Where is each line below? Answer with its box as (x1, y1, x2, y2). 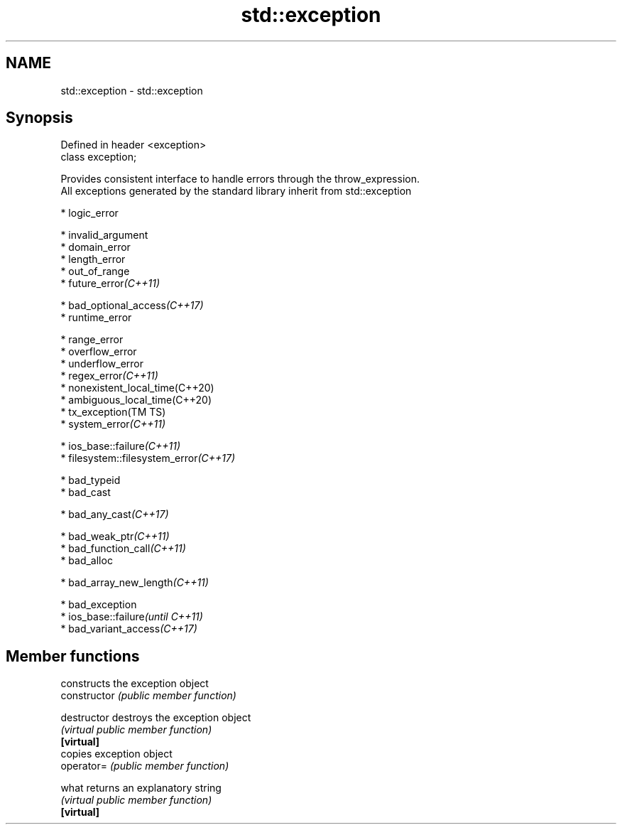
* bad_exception (60, 598, 137, 611)
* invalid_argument (60, 229, 148, 242)
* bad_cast (60, 486, 111, 499)
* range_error (60, 333, 124, 346)
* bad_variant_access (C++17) (60, 622, 197, 635)
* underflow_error (60, 357, 144, 370)
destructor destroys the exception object (60, 711, 251, 724)
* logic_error (60, 207, 119, 220)
